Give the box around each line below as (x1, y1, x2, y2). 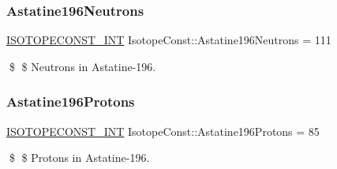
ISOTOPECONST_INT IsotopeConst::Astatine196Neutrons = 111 (6, 32, 331, 48)
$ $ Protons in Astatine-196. (9, 149, 150, 166)
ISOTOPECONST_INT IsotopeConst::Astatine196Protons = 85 (6, 122, 320, 139)
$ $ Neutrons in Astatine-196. (9, 58, 156, 74)
